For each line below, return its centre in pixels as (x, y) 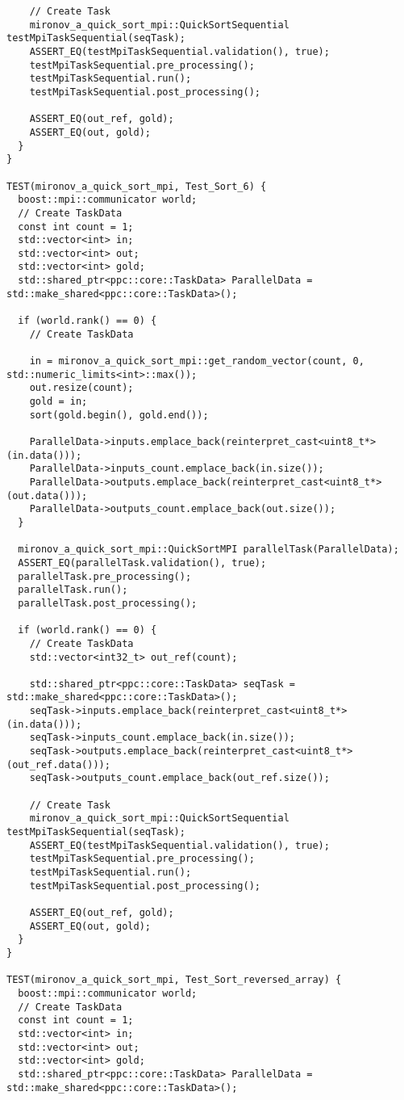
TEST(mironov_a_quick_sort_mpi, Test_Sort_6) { (137, 186)
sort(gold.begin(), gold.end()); (119, 415)
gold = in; (58, 402)
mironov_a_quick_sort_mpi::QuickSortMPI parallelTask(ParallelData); (208, 550)
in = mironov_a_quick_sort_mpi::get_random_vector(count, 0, (197, 361)
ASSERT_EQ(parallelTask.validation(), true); (142, 563)
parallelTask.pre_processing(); (105, 576)
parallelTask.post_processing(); (108, 603)
